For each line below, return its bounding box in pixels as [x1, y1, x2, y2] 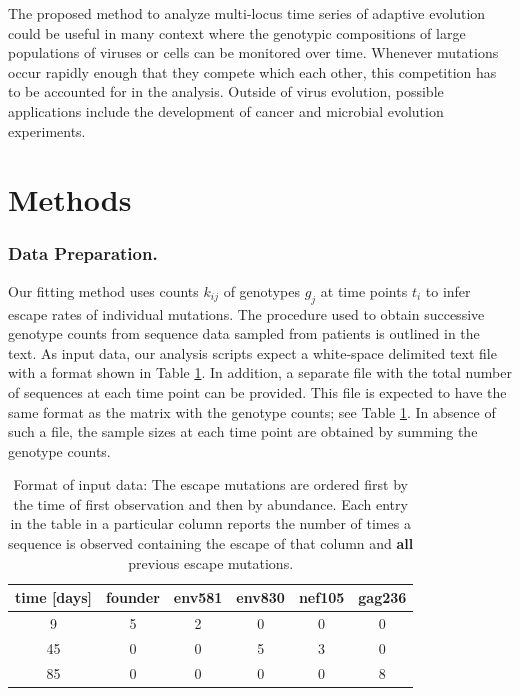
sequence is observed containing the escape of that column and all [8, 533, 414, 554]
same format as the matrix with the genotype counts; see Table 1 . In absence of [8, 401, 496, 422]
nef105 [298, 587, 345, 608]
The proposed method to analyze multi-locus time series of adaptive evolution [8, 3, 486, 23]
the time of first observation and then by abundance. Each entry [13, 493, 408, 514]
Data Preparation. [8, 241, 158, 266]
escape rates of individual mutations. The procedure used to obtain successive [8, 303, 485, 324]
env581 [173, 587, 223, 608]
